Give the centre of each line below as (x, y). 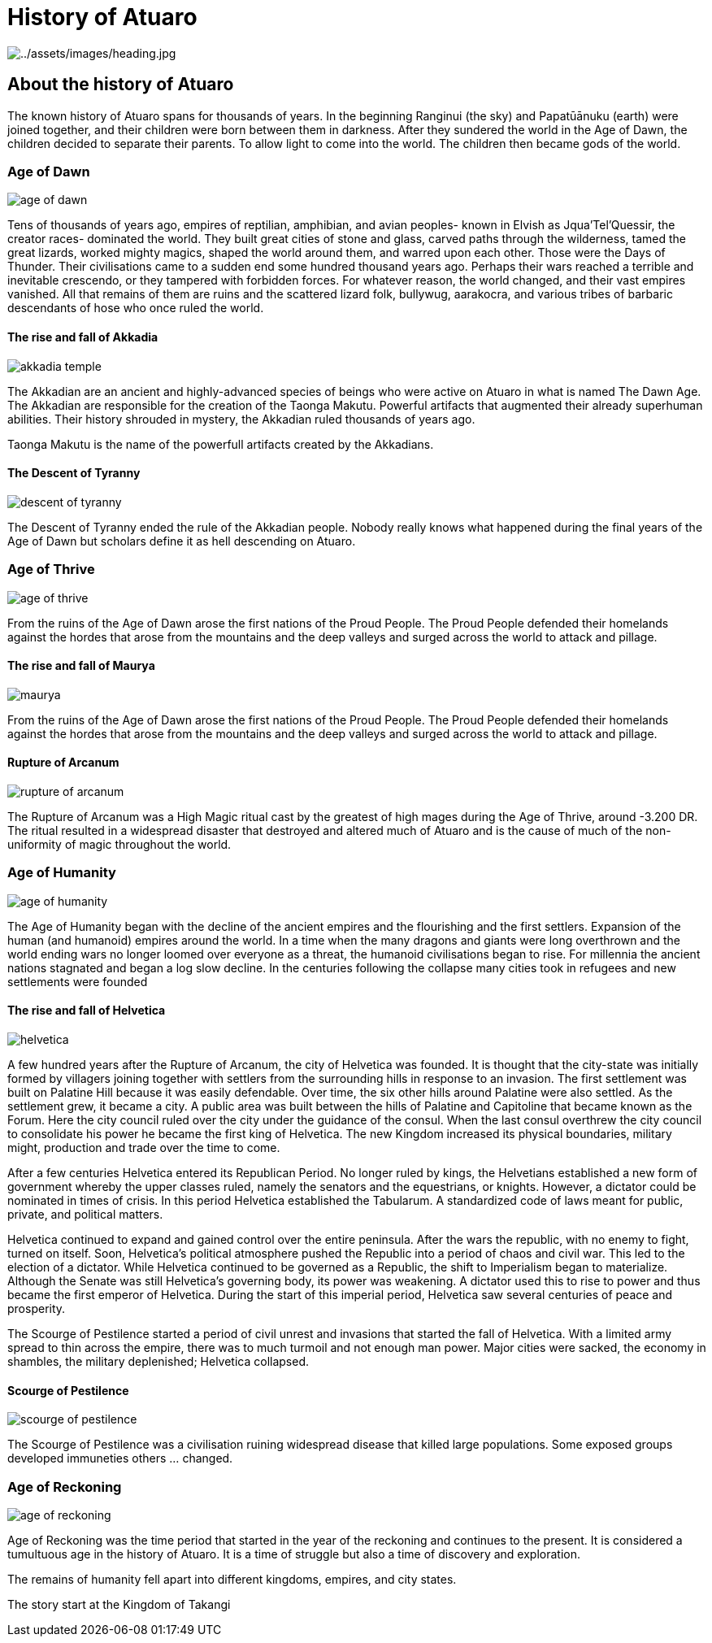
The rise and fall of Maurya (81, 666)
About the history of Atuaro (121, 85)
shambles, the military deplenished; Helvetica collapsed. (158, 1361)
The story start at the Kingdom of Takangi (119, 1604)
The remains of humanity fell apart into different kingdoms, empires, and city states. (232, 1579)
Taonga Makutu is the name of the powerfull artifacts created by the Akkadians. (221, 444)
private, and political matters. (85, 1214)
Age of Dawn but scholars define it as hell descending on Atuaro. (182, 541)
